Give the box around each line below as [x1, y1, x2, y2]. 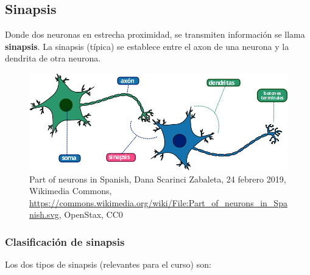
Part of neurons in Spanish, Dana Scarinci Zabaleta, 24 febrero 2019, [29, 172, 286, 185]
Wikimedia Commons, [29, 184, 112, 197]
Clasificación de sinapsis [5, 234, 125, 249]
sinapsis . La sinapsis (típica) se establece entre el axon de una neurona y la [5, 40, 289, 52]
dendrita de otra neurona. [5, 52, 101, 64]
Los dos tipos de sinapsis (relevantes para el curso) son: [5, 258, 211, 271]
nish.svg [29, 208, 59, 221]
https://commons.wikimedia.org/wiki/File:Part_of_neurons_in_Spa [29, 196, 287, 209]
